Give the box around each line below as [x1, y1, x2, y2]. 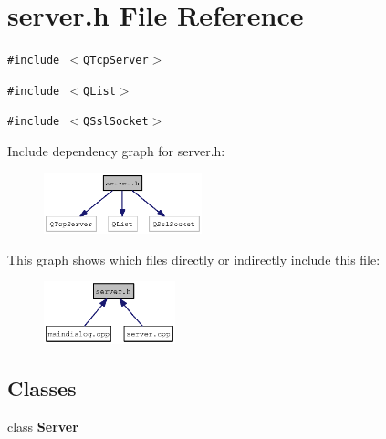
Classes [7, 374, 77, 402]
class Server [7, 417, 78, 436]
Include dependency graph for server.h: [7, 141, 225, 161]
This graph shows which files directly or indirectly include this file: [7, 249, 381, 268]
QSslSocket [83, 115, 149, 129]
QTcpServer [83, 54, 149, 68]
